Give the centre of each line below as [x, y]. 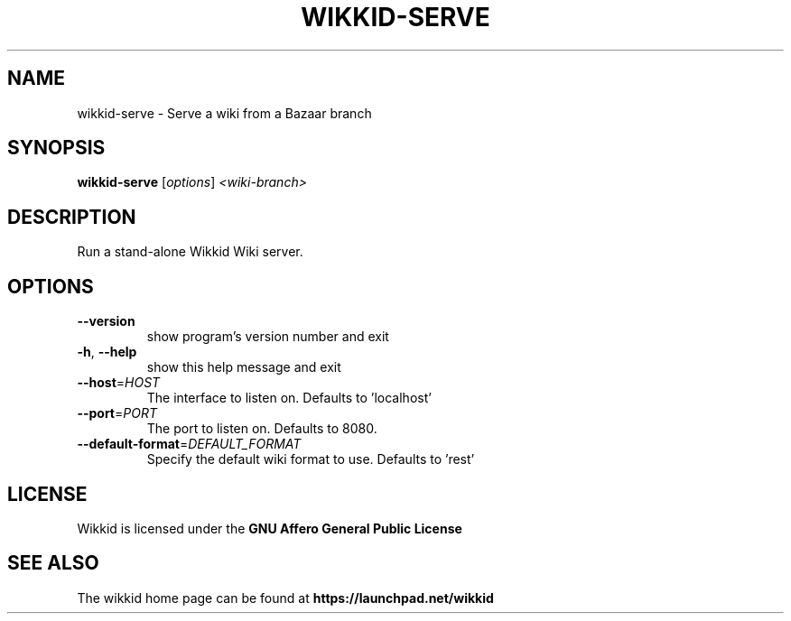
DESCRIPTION [72, 217]
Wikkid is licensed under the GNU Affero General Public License [270, 528]
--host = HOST [119, 383]
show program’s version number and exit [268, 337]
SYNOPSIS [56, 148]
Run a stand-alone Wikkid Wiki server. [190, 252]
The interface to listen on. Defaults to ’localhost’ [289, 398]
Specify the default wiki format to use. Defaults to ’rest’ [311, 459]
